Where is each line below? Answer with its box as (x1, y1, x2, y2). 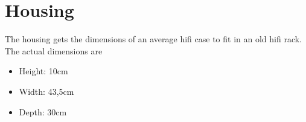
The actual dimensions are (5, 44, 103, 57)
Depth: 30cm (19, 105, 67, 118)
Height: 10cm (19, 65, 68, 77)
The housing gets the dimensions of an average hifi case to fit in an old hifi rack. (5, 33, 302, 45)
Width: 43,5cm (19, 85, 74, 97)
